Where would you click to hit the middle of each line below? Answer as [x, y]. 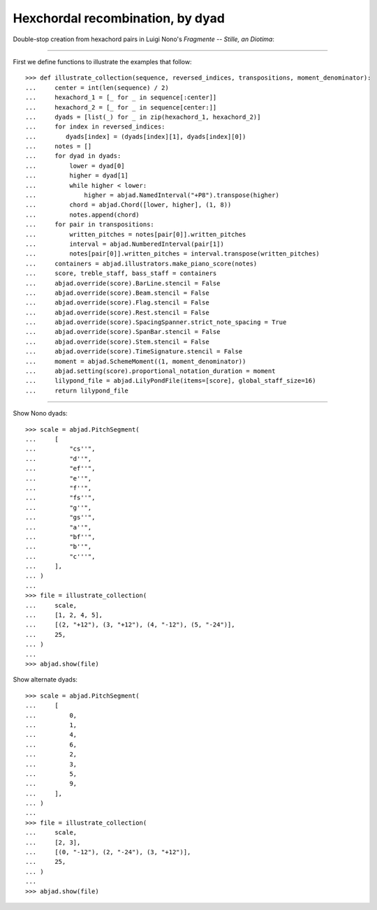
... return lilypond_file [77, 390]
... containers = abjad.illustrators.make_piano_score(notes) [141, 263]
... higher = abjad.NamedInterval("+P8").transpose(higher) [152, 195]
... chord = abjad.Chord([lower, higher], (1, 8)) [128, 205]
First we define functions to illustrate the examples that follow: [102, 61]
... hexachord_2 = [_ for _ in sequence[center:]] [121, 107]
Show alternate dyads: [45, 680]
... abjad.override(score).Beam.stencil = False [117, 293]
